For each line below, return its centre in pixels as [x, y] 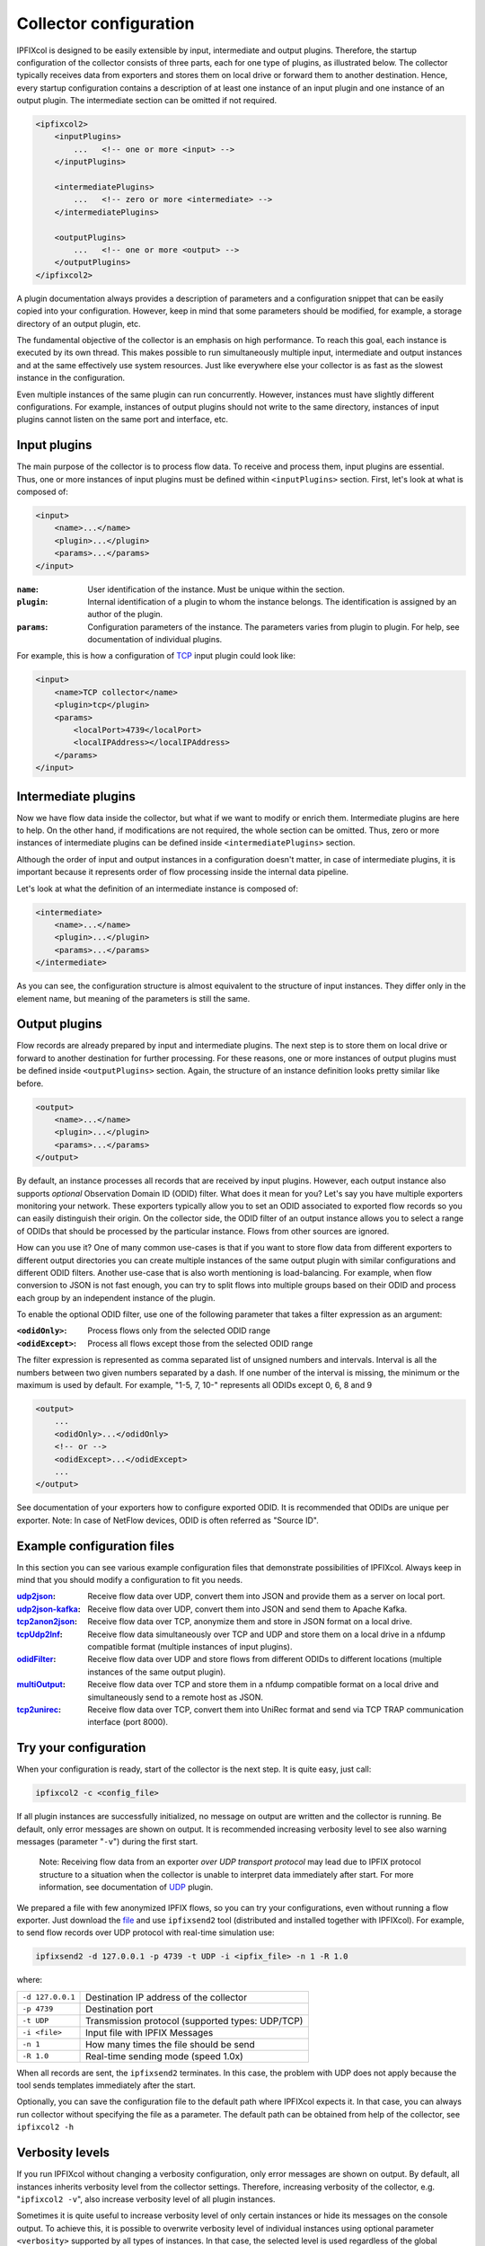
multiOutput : [41, 1684]
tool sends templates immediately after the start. [106, 2085]
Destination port [119, 2009]
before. [30, 1083]
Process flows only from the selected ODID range [179, 1331]
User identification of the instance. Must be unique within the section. [216, 589]
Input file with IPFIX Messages [150, 2032]
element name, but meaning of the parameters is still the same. [133, 998]
